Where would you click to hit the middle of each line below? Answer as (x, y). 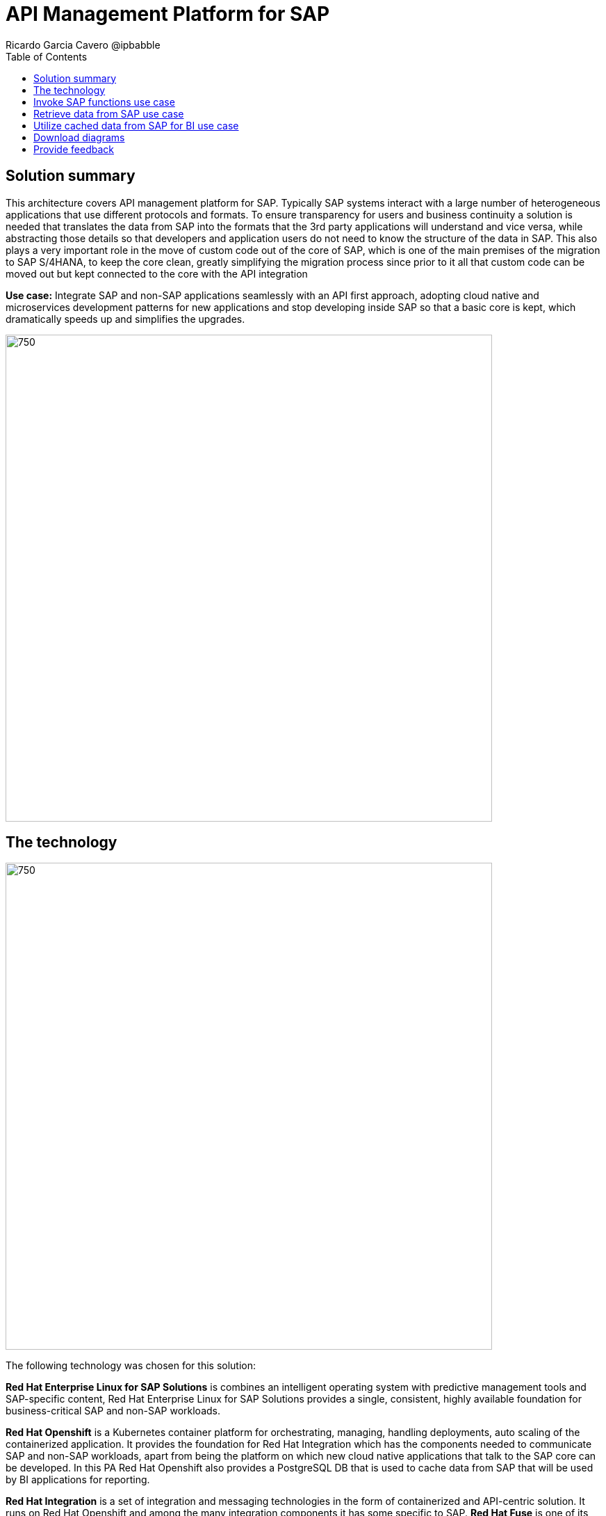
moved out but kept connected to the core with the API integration (157, 273)
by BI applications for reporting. (78, 1480)
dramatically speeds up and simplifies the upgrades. (125, 319)
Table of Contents (47, 56)
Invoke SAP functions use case (104, 102)
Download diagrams (79, 137)
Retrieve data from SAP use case (109, 113)
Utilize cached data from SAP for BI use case (136, 125)
